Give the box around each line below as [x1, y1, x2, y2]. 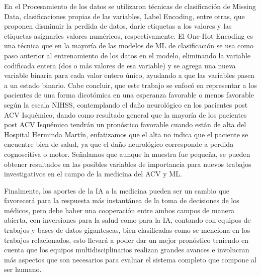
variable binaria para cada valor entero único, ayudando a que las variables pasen [4, 70, 254, 80]
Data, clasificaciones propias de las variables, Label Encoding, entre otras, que [4, 11, 245, 21]
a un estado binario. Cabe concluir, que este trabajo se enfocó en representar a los [4, 79, 257, 90]
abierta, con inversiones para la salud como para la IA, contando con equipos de [4, 215, 251, 225]
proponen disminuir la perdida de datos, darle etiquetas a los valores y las [4, 21, 232, 31]
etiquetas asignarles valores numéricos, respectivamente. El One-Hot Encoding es [4, 30, 253, 41]
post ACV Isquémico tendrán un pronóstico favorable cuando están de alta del [4, 119, 246, 130]
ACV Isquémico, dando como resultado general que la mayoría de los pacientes [4, 109, 247, 120]
